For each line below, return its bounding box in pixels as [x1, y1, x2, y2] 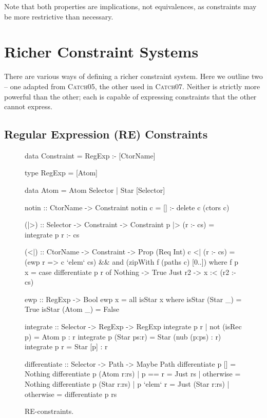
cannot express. [4, 101, 52, 112]
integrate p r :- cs [25, 229, 80, 240]
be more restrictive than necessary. [4, 11, 113, 22]
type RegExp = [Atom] [25, 167, 98, 178]
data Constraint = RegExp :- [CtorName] [25, 150, 156, 161]
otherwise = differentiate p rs [25, 388, 117, 399]
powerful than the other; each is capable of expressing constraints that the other [4, 91, 257, 102]
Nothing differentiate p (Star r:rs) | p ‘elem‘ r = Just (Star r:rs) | [25, 378, 230, 389]
